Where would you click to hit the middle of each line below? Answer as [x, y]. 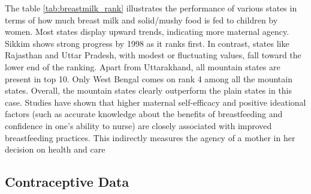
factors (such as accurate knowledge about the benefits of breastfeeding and [144, 114]
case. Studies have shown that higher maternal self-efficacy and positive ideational [155, 102]
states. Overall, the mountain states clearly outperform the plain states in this [149, 90]
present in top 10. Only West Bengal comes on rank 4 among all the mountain [149, 78]
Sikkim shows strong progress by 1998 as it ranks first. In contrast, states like [147, 43]
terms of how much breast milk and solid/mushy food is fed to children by [141, 20]
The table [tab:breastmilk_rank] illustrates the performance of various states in [151, 8]
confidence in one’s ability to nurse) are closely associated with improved [138, 125]
